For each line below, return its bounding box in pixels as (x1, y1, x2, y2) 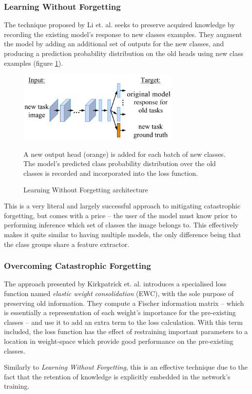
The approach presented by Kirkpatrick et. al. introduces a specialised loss (4, 279, 227, 289)
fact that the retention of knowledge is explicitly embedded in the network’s (4, 371, 231, 381)
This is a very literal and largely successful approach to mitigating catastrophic (4, 201, 241, 211)
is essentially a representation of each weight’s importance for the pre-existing (4, 307, 236, 318)
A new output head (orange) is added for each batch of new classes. (23, 149, 226, 159)
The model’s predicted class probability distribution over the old (23, 158, 216, 169)
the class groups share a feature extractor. (4, 239, 130, 249)
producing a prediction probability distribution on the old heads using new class (4, 48, 244, 58)
